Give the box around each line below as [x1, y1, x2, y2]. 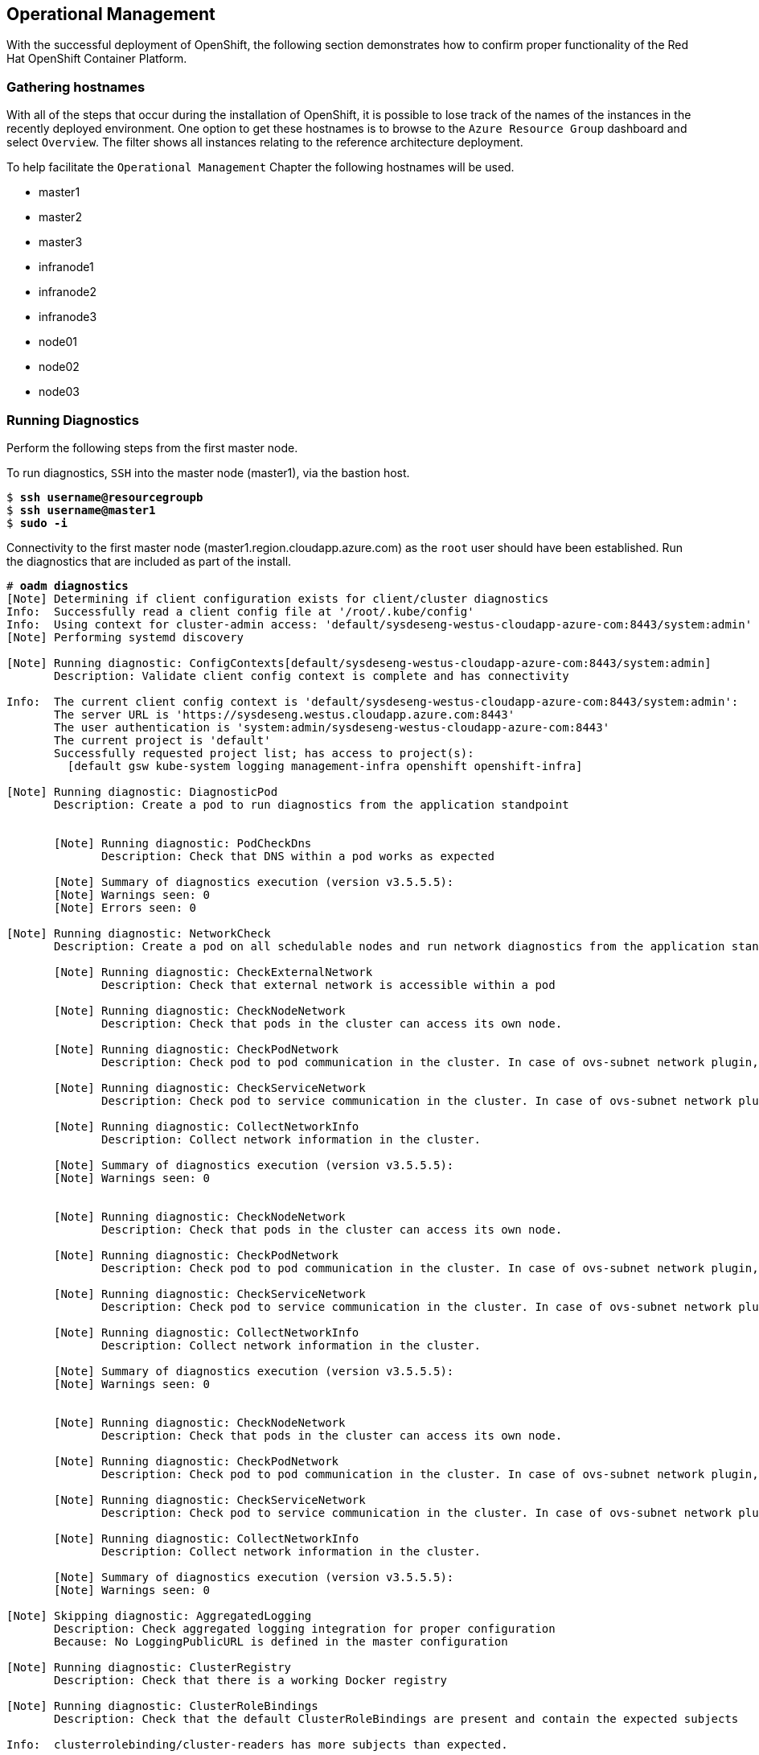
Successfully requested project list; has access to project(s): [54, 746, 474, 760]
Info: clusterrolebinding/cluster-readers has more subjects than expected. [6, 1737, 508, 1751]
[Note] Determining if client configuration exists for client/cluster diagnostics [6, 591, 549, 605]
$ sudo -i [6, 516, 68, 529]
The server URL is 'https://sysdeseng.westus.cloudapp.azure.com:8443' [54, 707, 515, 721]
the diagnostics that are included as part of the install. [6, 554, 292, 568]
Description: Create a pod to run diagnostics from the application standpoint [54, 797, 569, 811]
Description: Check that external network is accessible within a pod [101, 978, 556, 991]
